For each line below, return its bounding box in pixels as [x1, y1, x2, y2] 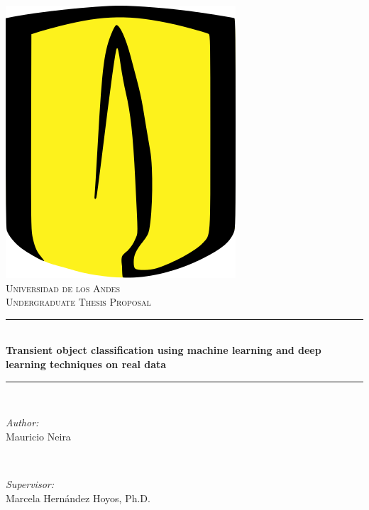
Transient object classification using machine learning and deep [6, 343, 321, 357]
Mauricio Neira [6, 428, 71, 443]
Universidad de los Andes [6, 280, 120, 295]
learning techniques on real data [6, 356, 167, 371]
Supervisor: [6, 476, 54, 491]
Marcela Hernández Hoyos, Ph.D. [6, 490, 150, 505]
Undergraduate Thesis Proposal [6, 294, 151, 309]
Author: [6, 415, 39, 430]
